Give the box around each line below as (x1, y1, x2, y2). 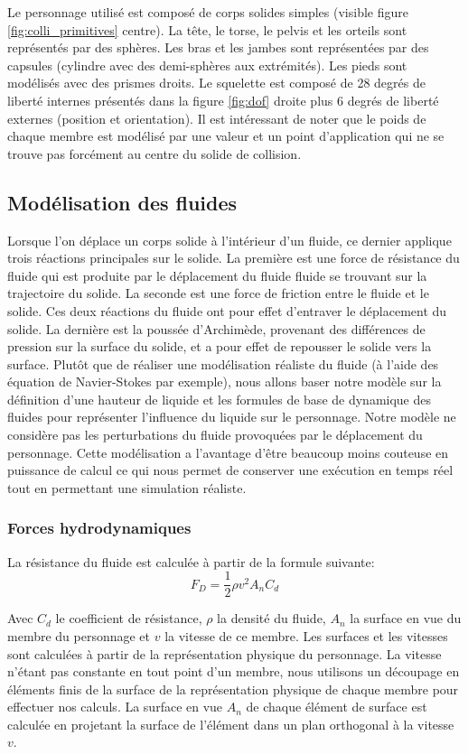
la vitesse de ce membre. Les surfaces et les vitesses (164, 626, 448, 645)
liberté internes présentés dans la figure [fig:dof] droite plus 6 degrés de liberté (7, 90, 439, 109)
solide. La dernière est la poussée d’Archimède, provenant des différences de (7, 319, 426, 338)
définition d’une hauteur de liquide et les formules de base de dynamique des (7, 389, 432, 408)
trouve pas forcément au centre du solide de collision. (7, 144, 302, 163)
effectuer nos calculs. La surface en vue (7, 697, 223, 716)
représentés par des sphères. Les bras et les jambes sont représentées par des (7, 38, 429, 57)
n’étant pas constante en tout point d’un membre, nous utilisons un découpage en (7, 662, 460, 681)
